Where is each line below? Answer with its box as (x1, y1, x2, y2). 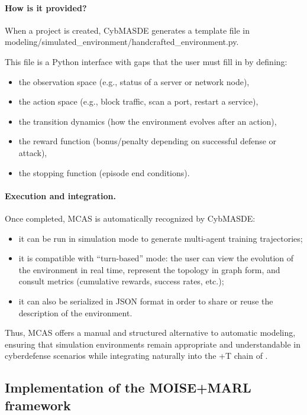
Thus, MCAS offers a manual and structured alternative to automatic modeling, (5, 326, 296, 339)
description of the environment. (18, 306, 133, 319)
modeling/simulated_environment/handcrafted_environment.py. (5, 35, 239, 48)
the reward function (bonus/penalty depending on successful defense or (18, 135, 277, 147)
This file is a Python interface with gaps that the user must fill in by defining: (5, 55, 287, 67)
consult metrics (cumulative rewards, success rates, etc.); (18, 275, 224, 287)
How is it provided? (5, 1, 87, 14)
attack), (18, 146, 47, 158)
